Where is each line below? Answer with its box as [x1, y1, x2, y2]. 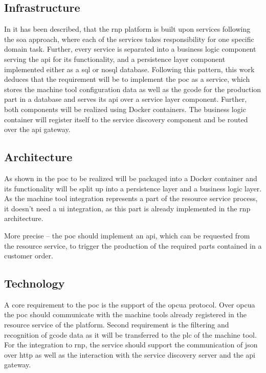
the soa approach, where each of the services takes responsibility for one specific [4, 33, 254, 44]
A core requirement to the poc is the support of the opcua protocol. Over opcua [4, 299, 255, 310]
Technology [4, 275, 65, 291]
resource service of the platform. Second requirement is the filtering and [4, 319, 229, 330]
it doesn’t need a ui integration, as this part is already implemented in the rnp [4, 203, 251, 213]
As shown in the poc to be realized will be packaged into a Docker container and [4, 172, 257, 183]
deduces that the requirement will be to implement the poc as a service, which [4, 74, 250, 84]
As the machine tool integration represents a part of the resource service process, [4, 193, 258, 204]
